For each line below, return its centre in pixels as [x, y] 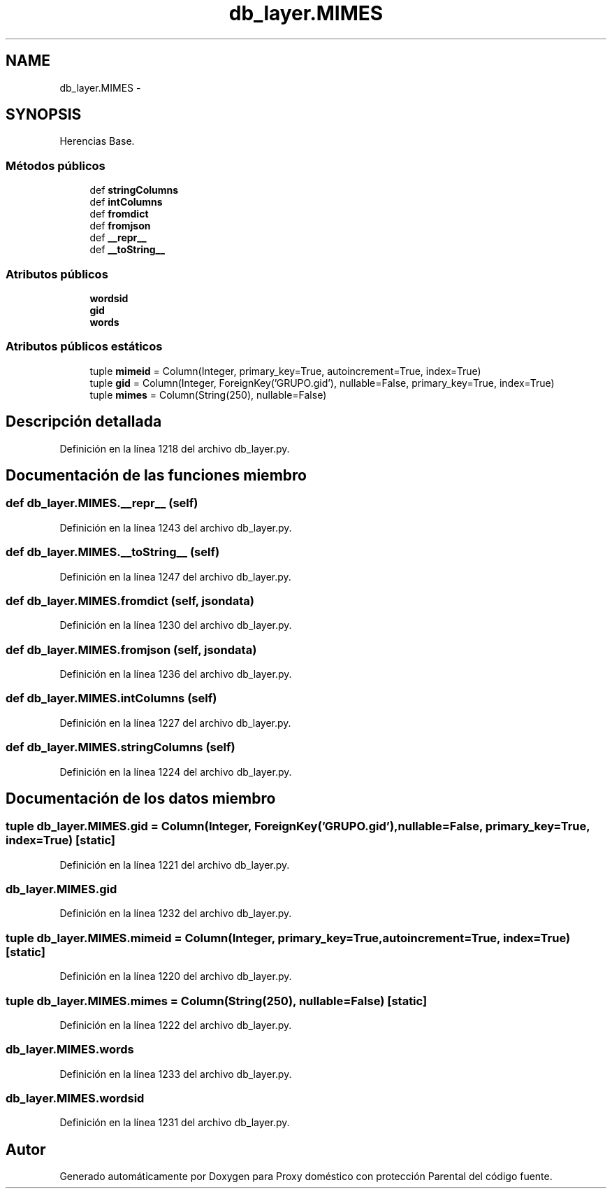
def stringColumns [134, 190]
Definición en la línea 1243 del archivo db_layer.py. [176, 527]
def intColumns [126, 202]
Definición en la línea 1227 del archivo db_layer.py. [175, 723]
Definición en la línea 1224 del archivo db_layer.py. [176, 772]
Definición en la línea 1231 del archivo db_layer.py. [175, 1123]
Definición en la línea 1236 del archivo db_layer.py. [176, 674]
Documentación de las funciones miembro [156, 475]
